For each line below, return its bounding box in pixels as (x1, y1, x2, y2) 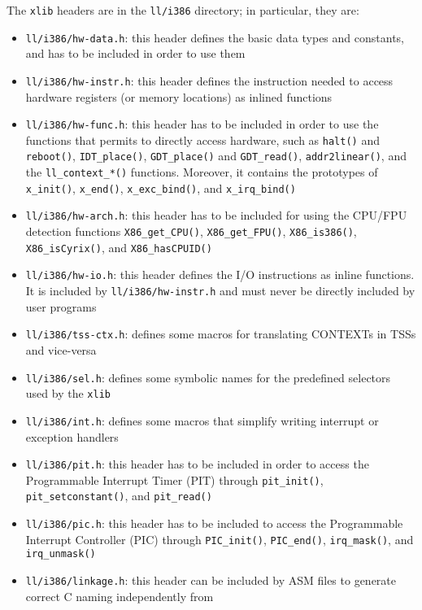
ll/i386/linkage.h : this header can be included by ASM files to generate (25, 572, 397, 589)
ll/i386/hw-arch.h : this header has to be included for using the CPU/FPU (25, 207, 407, 224)
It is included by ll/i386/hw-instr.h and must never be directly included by (25, 282, 415, 299)
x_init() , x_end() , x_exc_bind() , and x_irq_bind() (25, 179, 296, 196)
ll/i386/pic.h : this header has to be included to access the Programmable (25, 515, 403, 532)
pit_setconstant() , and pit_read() (25, 487, 212, 504)
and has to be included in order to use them (25, 45, 246, 62)
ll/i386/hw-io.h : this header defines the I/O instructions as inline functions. (25, 266, 415, 283)
